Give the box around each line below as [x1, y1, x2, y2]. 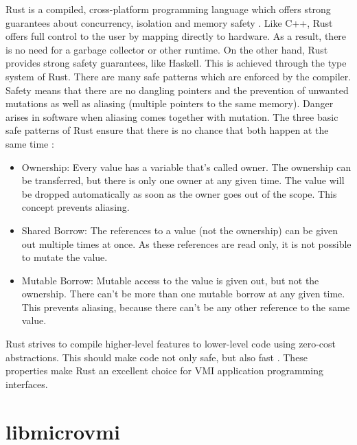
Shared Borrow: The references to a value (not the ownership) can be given [21, 223, 338, 237]
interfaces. [5, 376, 48, 391]
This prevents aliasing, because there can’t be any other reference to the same [21, 299, 350, 314]
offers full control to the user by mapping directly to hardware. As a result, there [5, 29, 347, 43]
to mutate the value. [21, 250, 108, 264]
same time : [5, 136, 54, 150]
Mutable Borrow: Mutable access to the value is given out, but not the [21, 273, 319, 287]
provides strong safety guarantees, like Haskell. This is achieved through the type [5, 56, 347, 70]
